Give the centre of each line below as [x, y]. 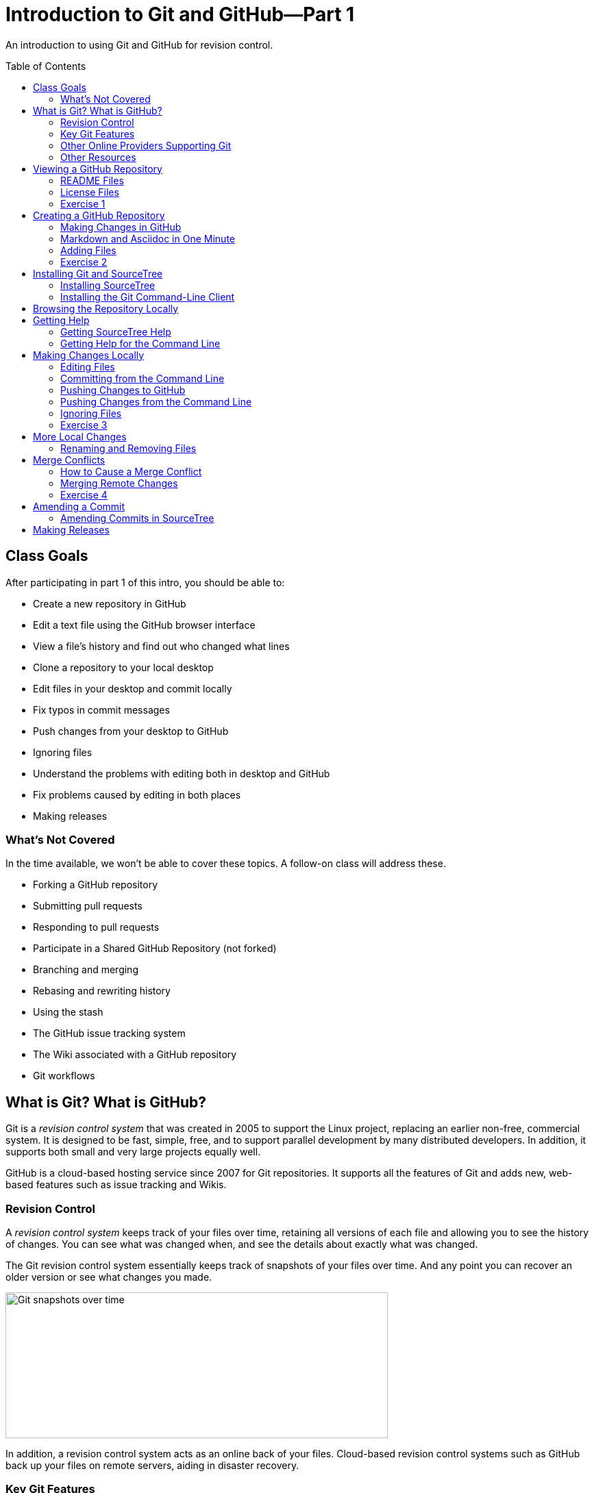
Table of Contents [46, 66]
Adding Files [88, 250]
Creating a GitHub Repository [99, 215]
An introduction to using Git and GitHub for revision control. [139, 45]
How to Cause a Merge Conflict [131, 471]
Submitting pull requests [88, 906]
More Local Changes [80, 436]
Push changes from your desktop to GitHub [131, 731]
